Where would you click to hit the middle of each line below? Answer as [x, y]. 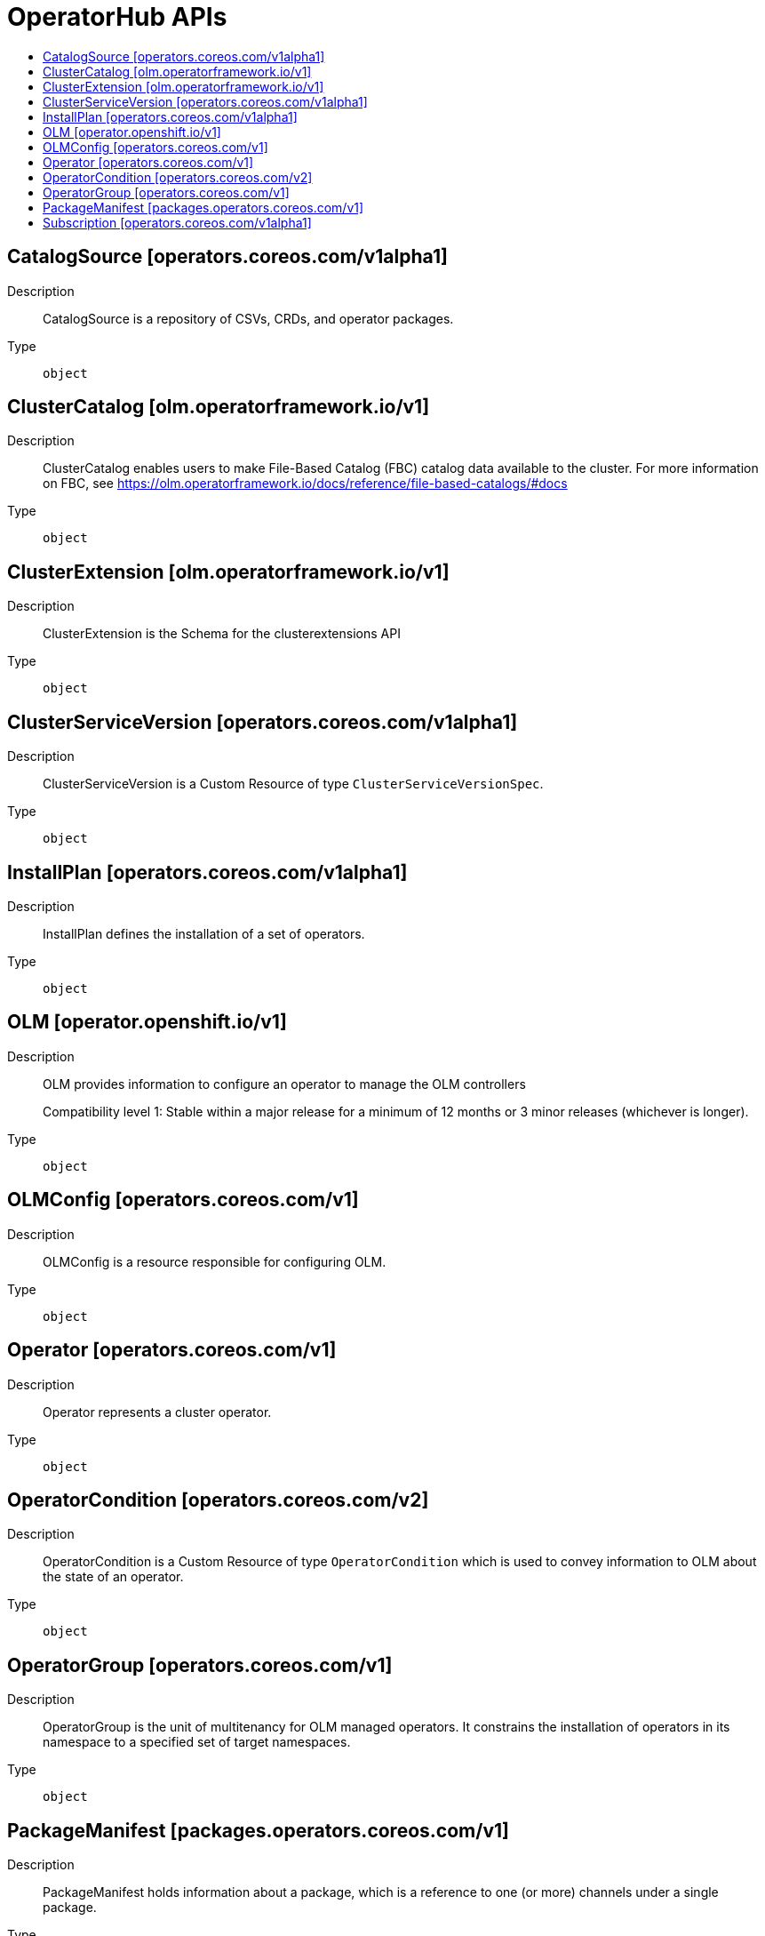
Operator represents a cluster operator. [157, 1412]
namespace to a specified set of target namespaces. [197, 1742]
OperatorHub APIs [117, 17]
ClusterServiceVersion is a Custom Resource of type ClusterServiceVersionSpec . [293, 784]
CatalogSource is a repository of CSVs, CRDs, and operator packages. [248, 318]
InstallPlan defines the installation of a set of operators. [204, 933]
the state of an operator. [113, 1577]
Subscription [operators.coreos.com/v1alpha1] [177, 222]
